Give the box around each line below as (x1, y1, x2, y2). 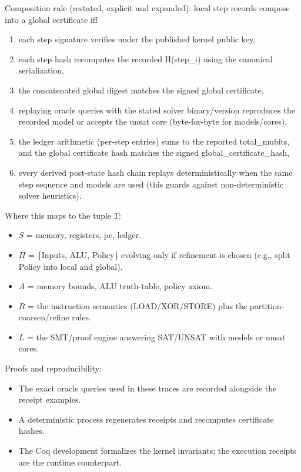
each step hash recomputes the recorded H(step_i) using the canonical (18, 52, 273, 65)
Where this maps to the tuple (5, 209, 112, 221)
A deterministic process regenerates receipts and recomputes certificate (18, 413, 274, 425)
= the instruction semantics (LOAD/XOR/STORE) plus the (28, 299, 248, 312)
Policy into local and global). (18, 260, 123, 272)
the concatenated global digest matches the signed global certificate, (18, 83, 264, 96)
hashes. (18, 424, 45, 437)
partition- (249, 299, 285, 312)
